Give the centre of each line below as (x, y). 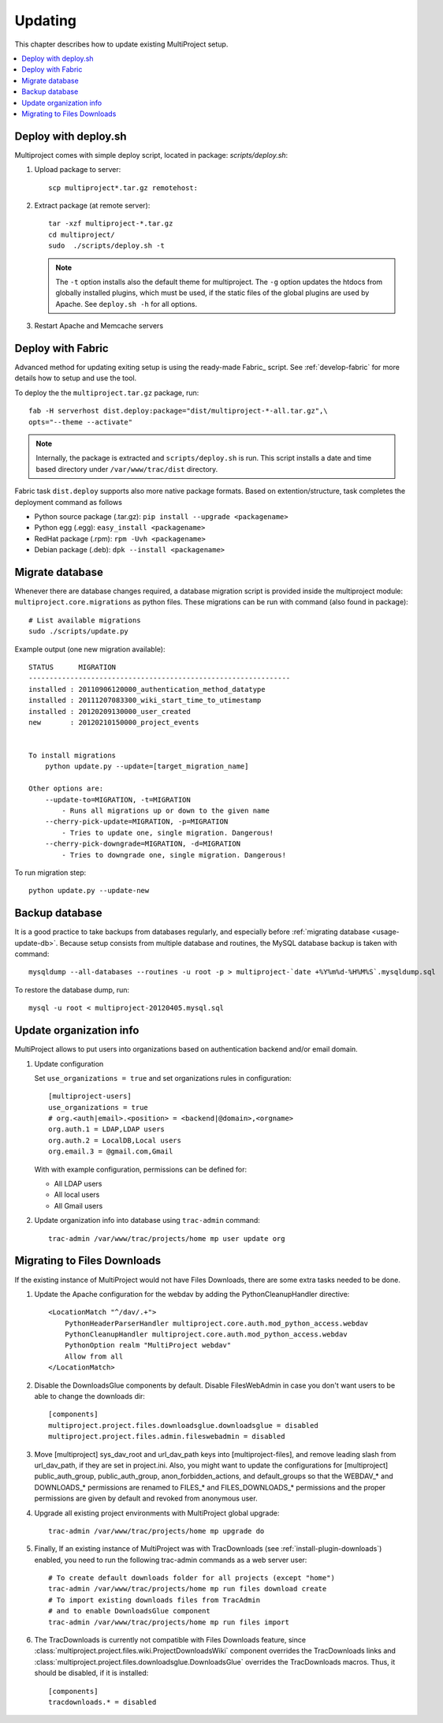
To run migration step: (50, 873)
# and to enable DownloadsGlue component (129, 1611)
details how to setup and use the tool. (76, 378)
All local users (77, 1194)
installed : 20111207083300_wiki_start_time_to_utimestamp (145, 701)
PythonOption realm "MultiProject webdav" (148, 1346)
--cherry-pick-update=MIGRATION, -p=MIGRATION (136, 822)
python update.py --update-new (89, 891)
